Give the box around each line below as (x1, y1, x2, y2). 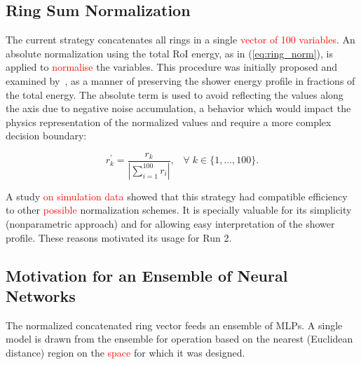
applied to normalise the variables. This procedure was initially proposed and (6, 60, 338, 74)
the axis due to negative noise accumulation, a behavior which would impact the (6, 101, 351, 116)
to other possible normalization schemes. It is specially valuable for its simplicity (6, 202, 352, 217)
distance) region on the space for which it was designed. (6, 345, 245, 360)
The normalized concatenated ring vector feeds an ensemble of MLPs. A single (6, 317, 343, 332)
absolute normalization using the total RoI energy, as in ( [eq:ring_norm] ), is (6, 46, 333, 60)
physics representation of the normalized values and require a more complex (6, 114, 332, 129)
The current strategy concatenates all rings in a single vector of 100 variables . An (6, 32, 355, 47)
